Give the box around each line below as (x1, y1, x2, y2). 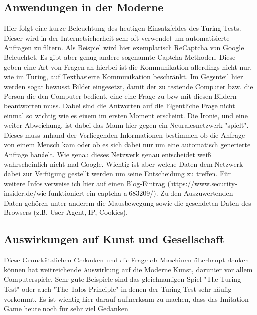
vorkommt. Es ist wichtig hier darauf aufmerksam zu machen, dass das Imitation (4, 293, 249, 304)
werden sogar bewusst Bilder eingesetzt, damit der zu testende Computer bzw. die (4, 81, 253, 91)
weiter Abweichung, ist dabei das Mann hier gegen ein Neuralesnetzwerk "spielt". (4, 120, 249, 130)
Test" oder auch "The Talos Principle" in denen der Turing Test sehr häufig (4, 284, 232, 294)
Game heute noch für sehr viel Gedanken (4, 303, 128, 314)
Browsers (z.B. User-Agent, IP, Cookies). (4, 207, 128, 217)
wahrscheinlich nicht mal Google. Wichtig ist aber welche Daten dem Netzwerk (4, 158, 243, 169)
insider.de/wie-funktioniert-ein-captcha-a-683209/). (4, 188, 158, 198)
